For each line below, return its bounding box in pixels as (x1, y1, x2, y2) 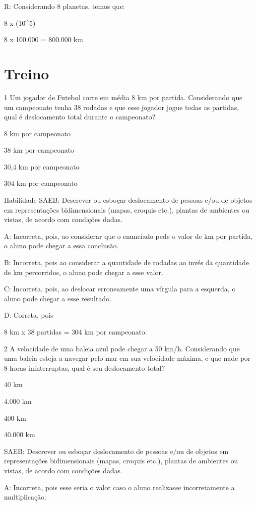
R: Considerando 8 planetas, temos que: (4, 1, 125, 11)
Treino (4, 63, 49, 83)
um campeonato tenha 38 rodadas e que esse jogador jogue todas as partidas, (4, 102, 239, 112)
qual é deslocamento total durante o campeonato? (4, 112, 155, 122)
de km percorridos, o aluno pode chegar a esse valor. (4, 267, 163, 277)
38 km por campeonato (4, 145, 74, 155)
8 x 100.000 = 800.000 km (4, 34, 83, 45)
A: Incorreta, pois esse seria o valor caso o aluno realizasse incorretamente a (4, 482, 235, 492)
